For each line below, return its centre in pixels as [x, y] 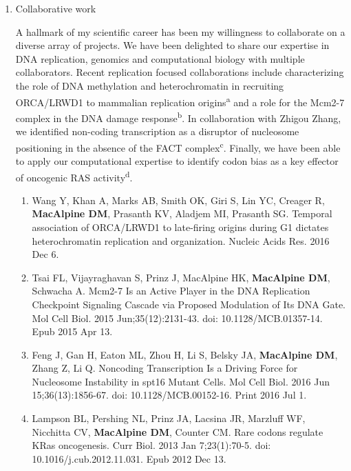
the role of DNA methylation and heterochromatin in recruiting [150, 85]
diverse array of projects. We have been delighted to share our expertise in [172, 45]
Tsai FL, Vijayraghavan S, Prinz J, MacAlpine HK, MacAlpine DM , [181, 277]
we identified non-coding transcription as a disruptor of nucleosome [157, 131]
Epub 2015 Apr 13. [72, 331]
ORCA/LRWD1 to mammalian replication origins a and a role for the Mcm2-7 [180, 101]
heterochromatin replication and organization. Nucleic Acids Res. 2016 [181, 240]
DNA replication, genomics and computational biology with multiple [160, 58]
